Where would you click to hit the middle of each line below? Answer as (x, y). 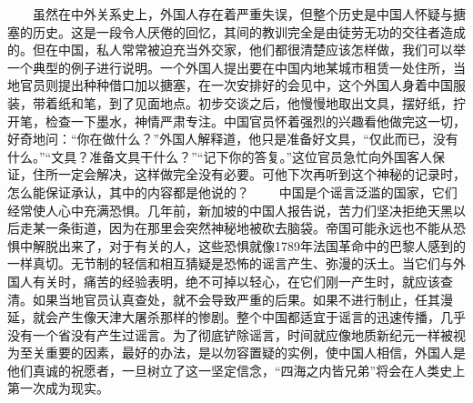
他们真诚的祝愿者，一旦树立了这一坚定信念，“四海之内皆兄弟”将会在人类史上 (236, 370)
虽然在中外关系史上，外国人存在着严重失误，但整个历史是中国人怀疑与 (242, 14)
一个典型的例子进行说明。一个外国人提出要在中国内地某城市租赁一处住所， (230, 67)
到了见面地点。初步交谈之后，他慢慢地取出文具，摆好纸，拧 (287, 102)
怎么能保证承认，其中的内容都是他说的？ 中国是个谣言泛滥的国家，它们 (232, 191)
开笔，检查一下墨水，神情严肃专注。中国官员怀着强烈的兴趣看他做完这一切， (236, 121)
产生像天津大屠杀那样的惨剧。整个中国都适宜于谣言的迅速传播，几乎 (262, 317)
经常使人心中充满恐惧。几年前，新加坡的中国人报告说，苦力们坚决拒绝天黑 (230, 210)
